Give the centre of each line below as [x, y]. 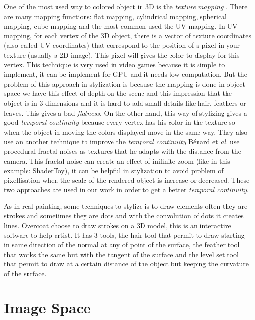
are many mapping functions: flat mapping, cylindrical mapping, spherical [115, 16]
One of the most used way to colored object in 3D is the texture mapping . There [126, 6]
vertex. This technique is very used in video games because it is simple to [114, 64]
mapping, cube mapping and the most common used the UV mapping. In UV [121, 26]
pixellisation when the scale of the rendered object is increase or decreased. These [127, 180]
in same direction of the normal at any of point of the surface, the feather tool [122, 245]
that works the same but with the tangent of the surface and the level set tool [121, 254]
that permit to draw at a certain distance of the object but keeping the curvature [127, 264]
